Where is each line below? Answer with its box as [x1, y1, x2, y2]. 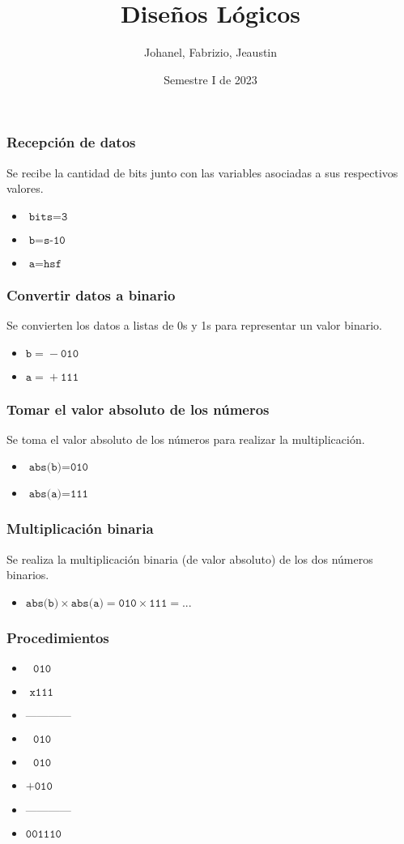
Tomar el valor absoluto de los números [6, 399, 270, 419]
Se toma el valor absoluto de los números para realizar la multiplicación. [6, 430, 365, 447]
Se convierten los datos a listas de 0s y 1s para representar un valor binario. [6, 317, 382, 334]
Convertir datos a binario [6, 284, 176, 305]
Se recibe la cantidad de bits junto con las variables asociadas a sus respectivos [6, 164, 398, 181]
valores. [6, 180, 44, 197]
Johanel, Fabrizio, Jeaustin [143, 44, 278, 61]
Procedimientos [6, 627, 109, 647]
